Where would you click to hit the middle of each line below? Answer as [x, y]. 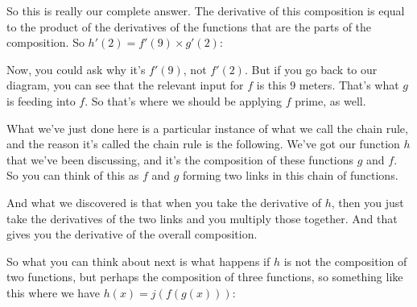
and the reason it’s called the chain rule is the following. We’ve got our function [203, 144]
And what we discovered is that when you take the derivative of [164, 202]
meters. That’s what [349, 85]
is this [271, 85]
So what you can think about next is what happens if [138, 261]
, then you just [367, 202]
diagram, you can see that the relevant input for [125, 85]
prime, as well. [330, 100]
